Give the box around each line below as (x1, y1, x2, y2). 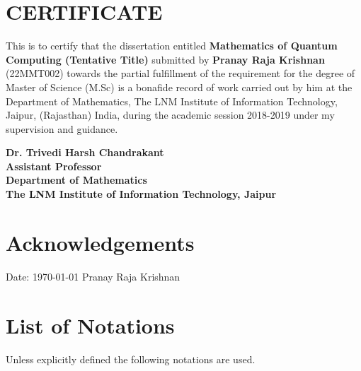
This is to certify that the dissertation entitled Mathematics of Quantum (6, 38, 338, 53)
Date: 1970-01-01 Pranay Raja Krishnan (6, 269, 180, 283)
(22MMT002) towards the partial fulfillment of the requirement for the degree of (6, 66, 355, 81)
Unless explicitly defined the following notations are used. (6, 351, 256, 366)
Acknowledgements (6, 228, 195, 257)
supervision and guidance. (6, 121, 118, 136)
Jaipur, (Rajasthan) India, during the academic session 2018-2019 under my (6, 107, 335, 122)
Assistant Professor (6, 158, 102, 173)
